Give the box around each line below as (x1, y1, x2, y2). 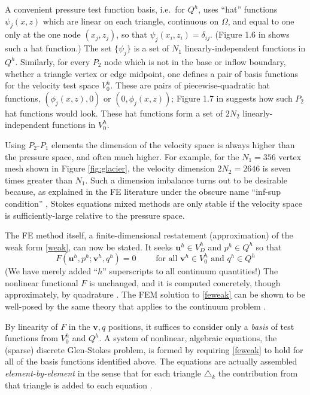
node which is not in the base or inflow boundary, (104, 55, 286, 68)
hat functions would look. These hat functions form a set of (5, 106, 223, 119)
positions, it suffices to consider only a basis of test (108, 320, 294, 332)
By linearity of (5, 320, 58, 332)
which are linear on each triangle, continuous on (42, 14, 219, 27)
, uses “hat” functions (198, 3, 278, 15)
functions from (5, 332, 58, 344)
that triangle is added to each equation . (5, 378, 153, 391)
